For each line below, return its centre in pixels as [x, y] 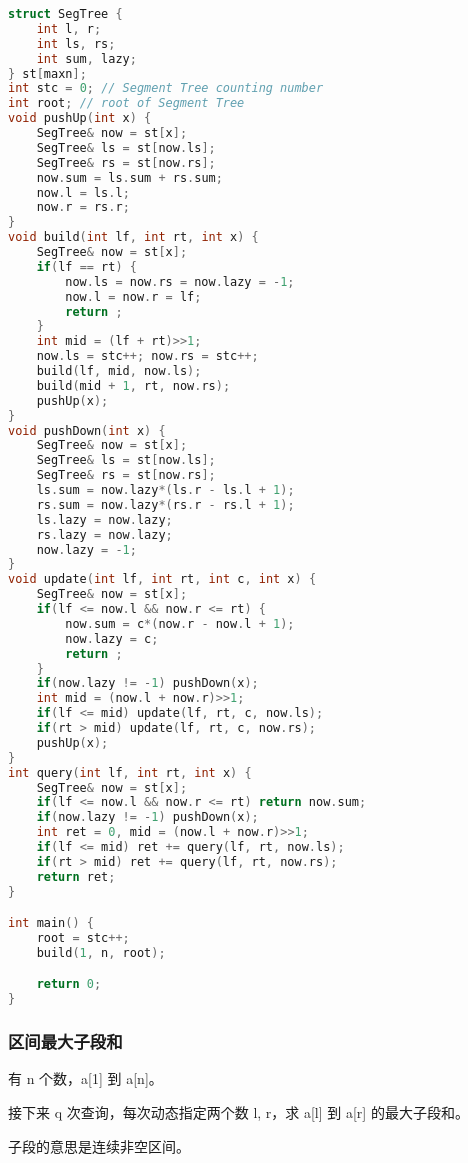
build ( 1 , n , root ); [101, 952]
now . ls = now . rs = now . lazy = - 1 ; [180, 281]
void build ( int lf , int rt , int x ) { [133, 237]
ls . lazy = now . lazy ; [104, 519]
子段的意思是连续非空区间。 [99, 1145]
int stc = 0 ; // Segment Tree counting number [166, 88]
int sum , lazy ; [86, 58]
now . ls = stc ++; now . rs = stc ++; [147, 356]
